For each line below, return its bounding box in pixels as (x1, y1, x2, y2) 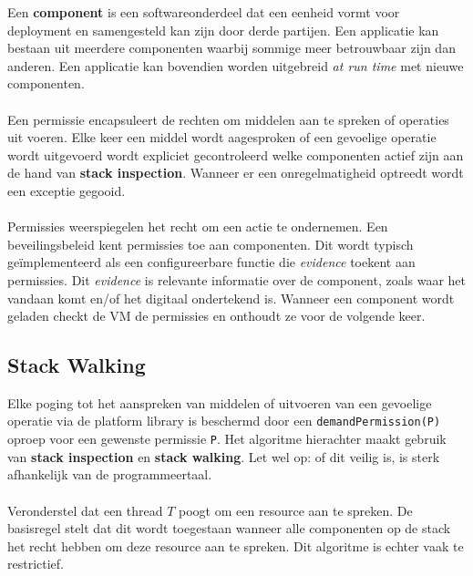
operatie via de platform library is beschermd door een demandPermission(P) (7, 411, 441, 430)
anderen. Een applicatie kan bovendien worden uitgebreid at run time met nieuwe (7, 56, 464, 75)
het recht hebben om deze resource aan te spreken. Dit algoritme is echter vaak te (7, 536, 464, 555)
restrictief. (7, 554, 64, 573)
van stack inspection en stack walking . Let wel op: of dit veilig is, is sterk (7, 447, 440, 466)
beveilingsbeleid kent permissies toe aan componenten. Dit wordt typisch (7, 234, 414, 253)
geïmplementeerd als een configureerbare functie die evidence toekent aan (7, 252, 416, 272)
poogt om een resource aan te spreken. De (179, 500, 413, 519)
